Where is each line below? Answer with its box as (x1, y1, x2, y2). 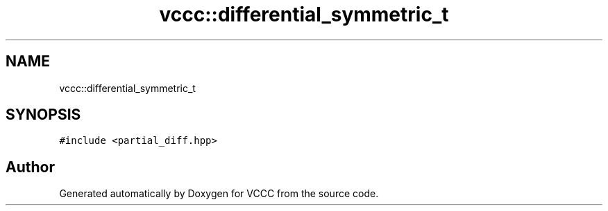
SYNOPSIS (6, 106, 81, 124)
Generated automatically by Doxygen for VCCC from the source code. (59, 187, 379, 200)
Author (6, 158, 55, 176)
